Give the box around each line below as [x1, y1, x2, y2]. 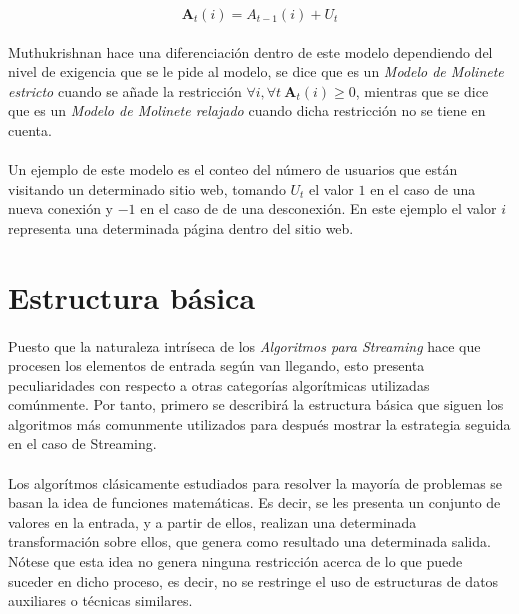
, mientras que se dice [355, 80, 489, 101]
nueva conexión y [8, 198, 113, 219]
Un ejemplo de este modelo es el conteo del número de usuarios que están [8, 159, 458, 180]
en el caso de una [370, 178, 476, 199]
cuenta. [8, 119, 52, 140]
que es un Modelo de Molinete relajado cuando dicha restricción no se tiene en [8, 100, 486, 121]
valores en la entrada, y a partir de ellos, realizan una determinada [8, 511, 417, 532]
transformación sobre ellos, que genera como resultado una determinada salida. [8, 531, 491, 552]
